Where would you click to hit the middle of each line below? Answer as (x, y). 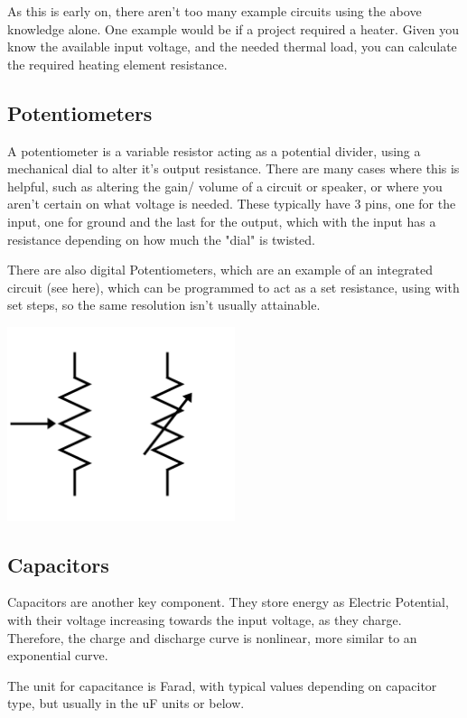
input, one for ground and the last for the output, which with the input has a (222, 221)
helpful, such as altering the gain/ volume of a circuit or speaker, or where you (225, 186)
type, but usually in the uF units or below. (126, 703)
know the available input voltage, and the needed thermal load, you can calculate (232, 47)
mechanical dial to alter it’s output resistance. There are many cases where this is (233, 168)
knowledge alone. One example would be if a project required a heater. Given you (233, 28)
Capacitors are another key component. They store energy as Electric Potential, (228, 602)
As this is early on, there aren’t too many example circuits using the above (215, 11)
